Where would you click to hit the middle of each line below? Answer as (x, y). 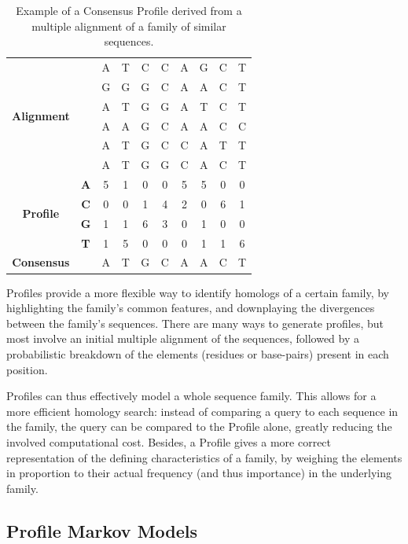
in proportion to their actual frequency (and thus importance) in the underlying (199, 473)
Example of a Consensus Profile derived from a (129, 10)
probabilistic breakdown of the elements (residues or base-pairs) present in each (198, 353)
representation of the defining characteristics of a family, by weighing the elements (204, 457)
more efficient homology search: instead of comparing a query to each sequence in (202, 411)
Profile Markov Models (102, 530)
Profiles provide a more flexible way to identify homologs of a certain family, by (198, 292)
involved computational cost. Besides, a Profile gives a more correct (169, 441)
